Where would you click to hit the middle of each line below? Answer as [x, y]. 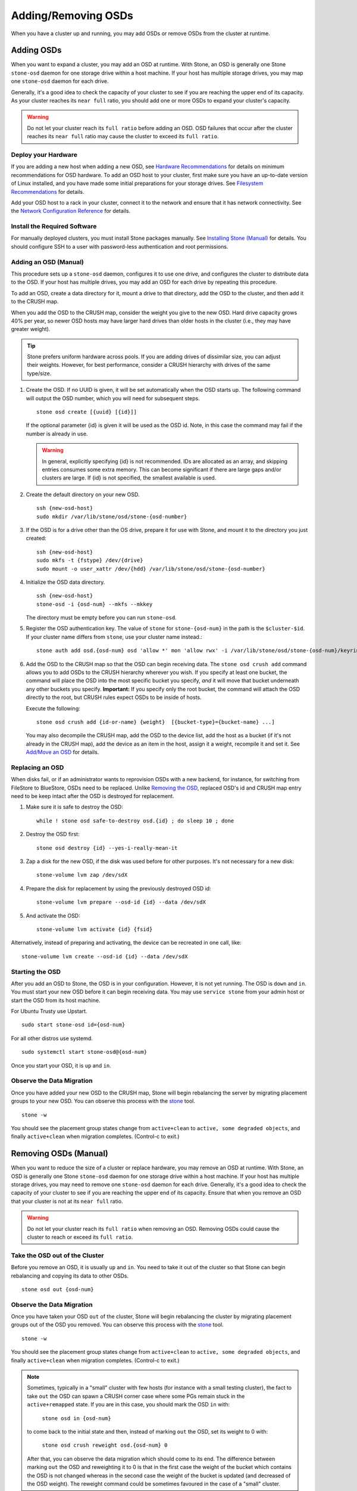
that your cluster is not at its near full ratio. [67, 1201]
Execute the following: [53, 708]
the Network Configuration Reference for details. [71, 211]
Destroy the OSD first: [53, 834]
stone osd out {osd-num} [58, 1289]
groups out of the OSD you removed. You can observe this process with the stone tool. [117, 1325]
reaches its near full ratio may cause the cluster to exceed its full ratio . [123, 137]
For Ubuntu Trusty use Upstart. [49, 1011]
